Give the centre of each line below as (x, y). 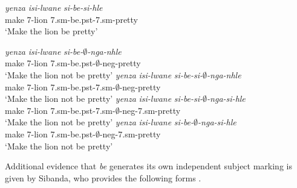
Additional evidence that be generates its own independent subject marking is (148, 166)
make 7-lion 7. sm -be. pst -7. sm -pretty (72, 19)
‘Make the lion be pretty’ (51, 31)
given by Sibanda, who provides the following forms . (103, 177)
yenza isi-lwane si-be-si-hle (54, 7)
